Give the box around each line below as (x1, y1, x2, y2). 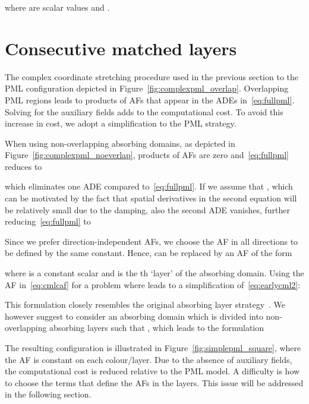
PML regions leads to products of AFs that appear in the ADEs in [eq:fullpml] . (5, 93, 295, 106)
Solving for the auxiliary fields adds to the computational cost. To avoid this (5, 105, 283, 118)
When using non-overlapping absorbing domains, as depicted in (5, 137, 235, 149)
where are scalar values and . (5, 1, 110, 13)
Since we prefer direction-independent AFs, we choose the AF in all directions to (5, 235, 298, 247)
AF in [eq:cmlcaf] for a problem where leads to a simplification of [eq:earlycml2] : (5, 278, 301, 291)
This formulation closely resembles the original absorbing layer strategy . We (5, 298, 286, 311)
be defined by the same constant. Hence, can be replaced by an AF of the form (5, 247, 292, 259)
